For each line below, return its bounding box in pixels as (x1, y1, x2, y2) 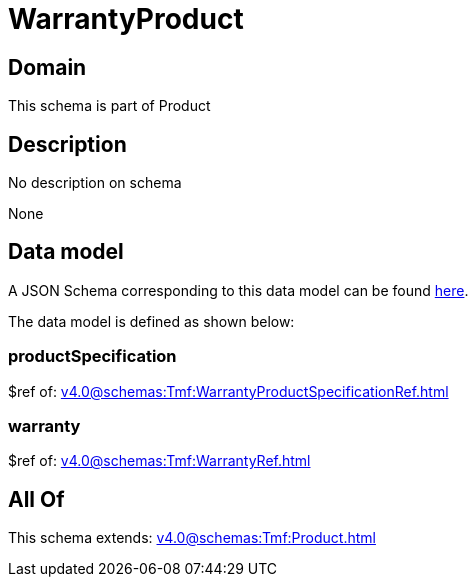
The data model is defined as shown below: (8, 312, 295, 330)
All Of (8, 486, 65, 512)
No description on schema (8, 174, 182, 192)
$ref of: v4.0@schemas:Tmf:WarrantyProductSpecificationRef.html (8, 382, 449, 400)
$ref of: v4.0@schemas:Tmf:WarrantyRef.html (8, 452, 311, 470)
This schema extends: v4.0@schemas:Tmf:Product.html (8, 529, 376, 547)
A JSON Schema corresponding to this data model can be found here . (8, 281, 469, 299)
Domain (8, 54, 87, 80)
